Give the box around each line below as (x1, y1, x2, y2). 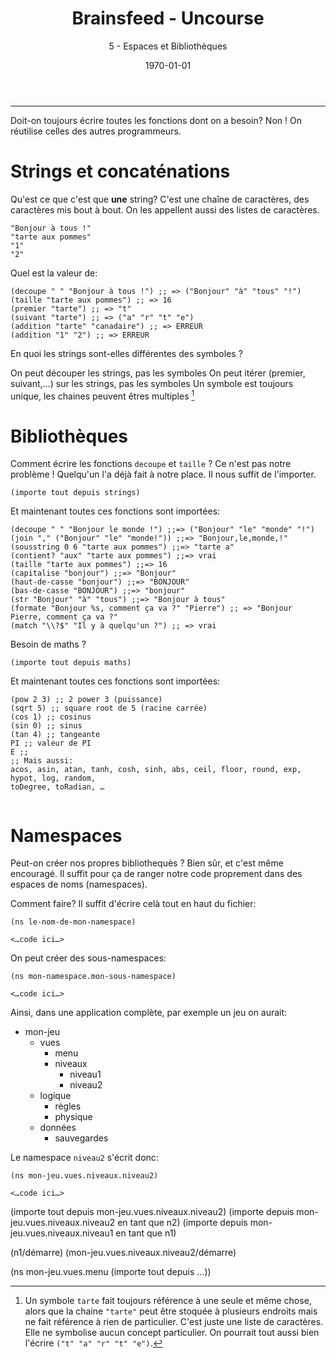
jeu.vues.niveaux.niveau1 (10, 1227, 114, 1239)
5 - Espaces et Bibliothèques (108, 40, 228, 52)
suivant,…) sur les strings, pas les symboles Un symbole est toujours (10, 377, 294, 389)
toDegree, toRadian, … (10, 782, 105, 792)
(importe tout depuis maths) (10, 658, 132, 668)
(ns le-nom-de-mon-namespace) (10, 917, 137, 927)
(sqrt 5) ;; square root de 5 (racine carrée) (10, 703, 208, 714)
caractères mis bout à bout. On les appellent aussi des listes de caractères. (10, 203, 320, 216)
